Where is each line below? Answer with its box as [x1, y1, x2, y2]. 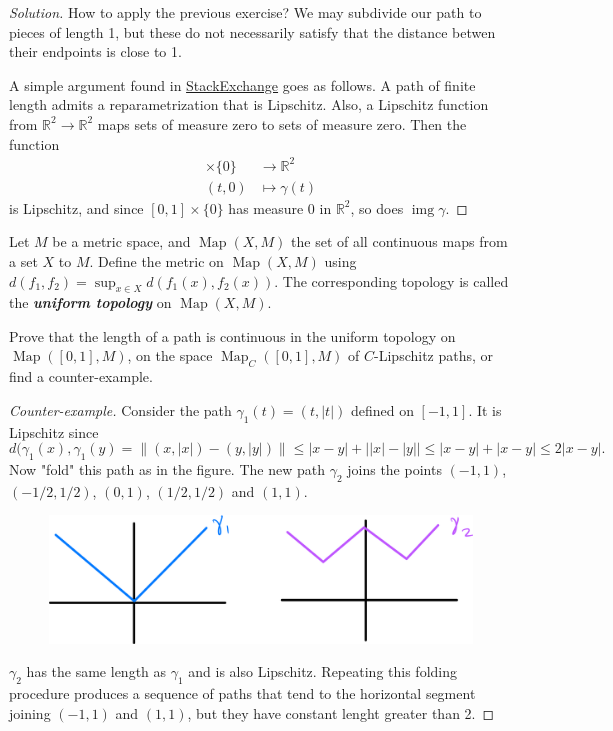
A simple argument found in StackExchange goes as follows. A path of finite [9, 74, 476, 95]
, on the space [127, 345, 213, 366]
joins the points [347, 459, 442, 480]
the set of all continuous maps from [291, 231, 508, 252]
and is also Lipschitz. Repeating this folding [188, 661, 457, 682]
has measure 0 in [228, 197, 332, 218]
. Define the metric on [89, 250, 224, 271]
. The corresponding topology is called [274, 270, 509, 291]
